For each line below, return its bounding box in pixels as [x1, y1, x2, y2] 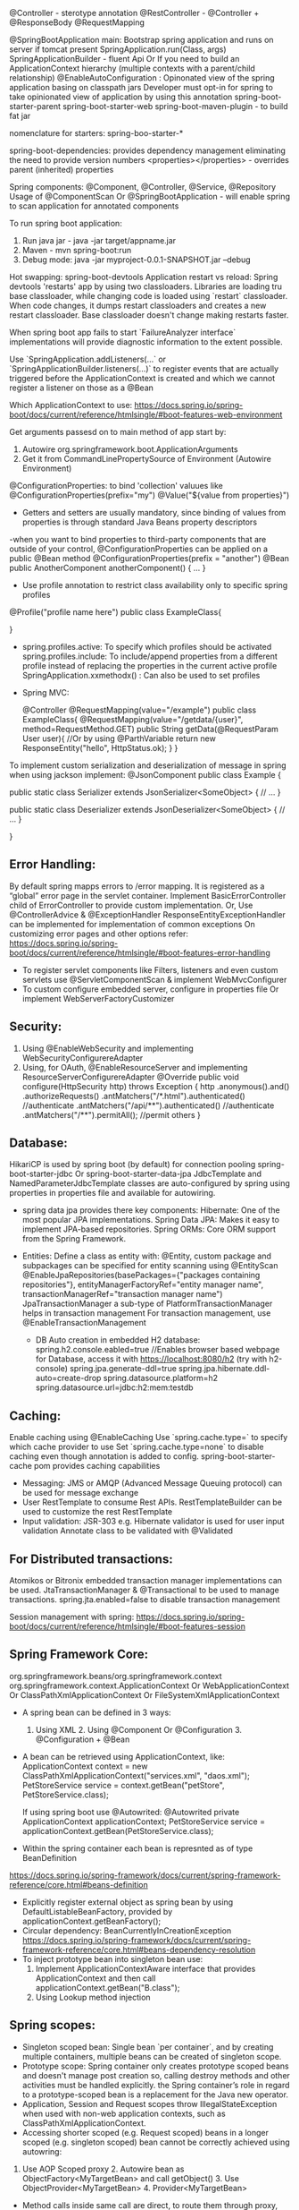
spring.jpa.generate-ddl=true [70, 1363, 177, 1374]
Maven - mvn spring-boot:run [21, 245, 132, 255]
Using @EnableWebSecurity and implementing [21, 1043, 194, 1054]
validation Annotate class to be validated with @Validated [21, 1525, 234, 1536]
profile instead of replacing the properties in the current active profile [21, 661, 278, 670]
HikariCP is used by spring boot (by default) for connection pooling [9, 1159, 256, 1170]
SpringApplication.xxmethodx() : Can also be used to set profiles [21, 670, 261, 680]
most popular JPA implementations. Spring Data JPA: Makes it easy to [21, 1215, 279, 1225]
